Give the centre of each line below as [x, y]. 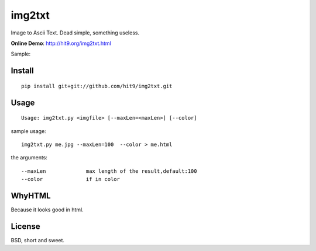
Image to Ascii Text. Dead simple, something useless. [75, 33]
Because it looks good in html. [47, 210]
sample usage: [28, 131]
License [25, 226]
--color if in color [71, 179]
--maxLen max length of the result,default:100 [109, 171]
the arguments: [29, 158]
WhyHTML [31, 196]
